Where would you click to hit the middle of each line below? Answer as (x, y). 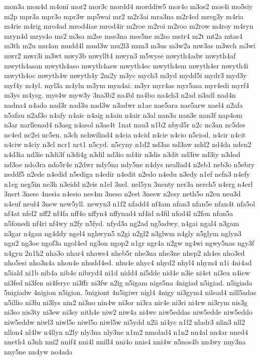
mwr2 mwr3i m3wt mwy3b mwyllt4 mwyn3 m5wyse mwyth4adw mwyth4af (120, 55)
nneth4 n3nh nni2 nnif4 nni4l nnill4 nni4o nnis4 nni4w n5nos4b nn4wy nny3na (125, 342)
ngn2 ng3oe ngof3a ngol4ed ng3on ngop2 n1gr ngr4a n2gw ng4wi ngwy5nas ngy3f (129, 243)
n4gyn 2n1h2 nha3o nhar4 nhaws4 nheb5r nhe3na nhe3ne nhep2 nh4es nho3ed (124, 253)
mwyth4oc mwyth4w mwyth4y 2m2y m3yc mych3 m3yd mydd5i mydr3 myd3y (125, 75)
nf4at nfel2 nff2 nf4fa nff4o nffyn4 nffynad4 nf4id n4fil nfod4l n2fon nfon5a (119, 213)
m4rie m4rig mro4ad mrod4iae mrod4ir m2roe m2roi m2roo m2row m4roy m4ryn (129, 26)
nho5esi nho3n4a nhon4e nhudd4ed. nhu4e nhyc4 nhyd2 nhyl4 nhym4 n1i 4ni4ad (128, 263)
